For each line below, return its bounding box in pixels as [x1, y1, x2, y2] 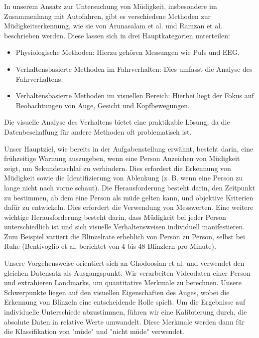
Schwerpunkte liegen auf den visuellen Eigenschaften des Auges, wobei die [4, 287, 230, 297]
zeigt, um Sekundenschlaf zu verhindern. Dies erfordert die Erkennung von [4, 163, 231, 173]
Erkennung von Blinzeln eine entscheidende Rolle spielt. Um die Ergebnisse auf [4, 297, 246, 307]
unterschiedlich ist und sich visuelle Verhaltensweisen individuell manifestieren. [4, 221, 245, 232]
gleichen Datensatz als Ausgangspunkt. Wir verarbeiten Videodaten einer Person [4, 267, 251, 278]
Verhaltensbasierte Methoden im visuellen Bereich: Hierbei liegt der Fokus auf [15, 90, 254, 101]
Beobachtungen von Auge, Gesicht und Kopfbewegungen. [15, 100, 190, 110]
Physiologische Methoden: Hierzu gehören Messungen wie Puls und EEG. [15, 47, 240, 57]
